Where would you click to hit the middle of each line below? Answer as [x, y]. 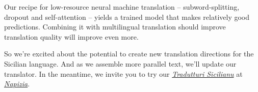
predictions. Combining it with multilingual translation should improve [115, 27]
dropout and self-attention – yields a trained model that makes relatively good [127, 17]
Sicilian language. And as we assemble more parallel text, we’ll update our [120, 63]
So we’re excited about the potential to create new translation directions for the [129, 54]
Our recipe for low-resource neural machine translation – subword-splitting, [122, 7]
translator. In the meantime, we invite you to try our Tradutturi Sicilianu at [123, 73]
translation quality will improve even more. [71, 36]
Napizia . [17, 84]
